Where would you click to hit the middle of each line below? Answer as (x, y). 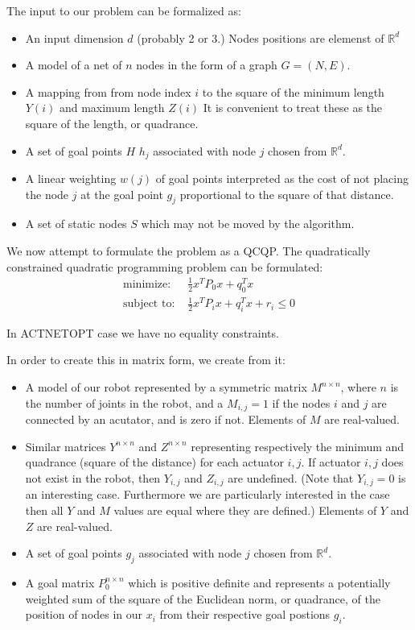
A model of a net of (74, 65)
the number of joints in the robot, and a (124, 402)
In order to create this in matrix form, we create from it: (146, 360)
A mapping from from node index (108, 91)
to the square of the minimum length (293, 91)
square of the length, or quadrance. (112, 123)
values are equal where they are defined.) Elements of (245, 510)
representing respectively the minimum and (298, 446)
